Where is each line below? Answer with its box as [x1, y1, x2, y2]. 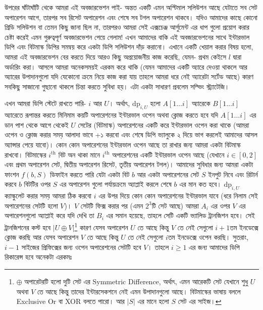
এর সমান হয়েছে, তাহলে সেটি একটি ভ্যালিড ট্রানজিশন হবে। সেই [106, 210, 255, 221]
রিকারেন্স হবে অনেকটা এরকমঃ [5, 251, 72, 262]
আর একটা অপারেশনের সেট [137, 169, 199, 179]
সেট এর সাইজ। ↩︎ [178, 296, 222, 306]
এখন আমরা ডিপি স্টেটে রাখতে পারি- [5, 98, 86, 109]
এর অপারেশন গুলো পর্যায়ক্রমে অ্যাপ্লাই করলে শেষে [59, 179, 172, 189]
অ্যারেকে [191, 98, 211, 109]
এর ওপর [211, 200, 230, 211]
